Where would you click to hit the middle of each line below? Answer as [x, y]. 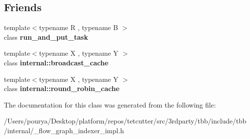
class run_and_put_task [46, 37]
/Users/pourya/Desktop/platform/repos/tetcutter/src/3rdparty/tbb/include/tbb [125, 121]
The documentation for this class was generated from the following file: [110, 104]
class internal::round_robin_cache [62, 88]
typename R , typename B [79, 27]
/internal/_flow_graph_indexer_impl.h [64, 130]
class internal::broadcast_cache [56, 62]
